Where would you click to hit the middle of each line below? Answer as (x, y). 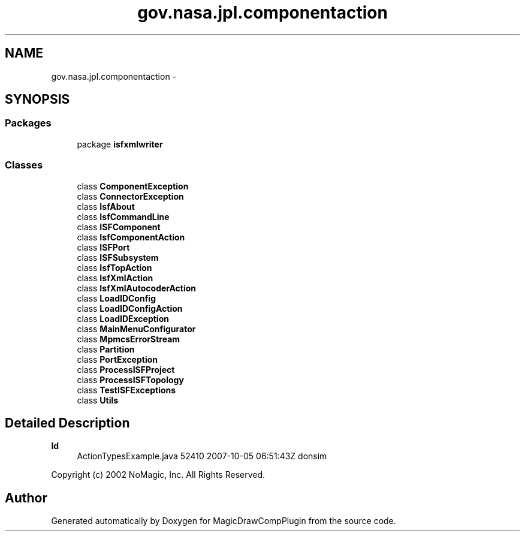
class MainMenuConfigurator (136, 329)
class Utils (98, 400)
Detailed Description (67, 423)
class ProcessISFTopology (130, 380)
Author (26, 498)
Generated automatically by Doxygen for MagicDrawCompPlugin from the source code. (224, 521)
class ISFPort (103, 247)
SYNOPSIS (37, 100)
